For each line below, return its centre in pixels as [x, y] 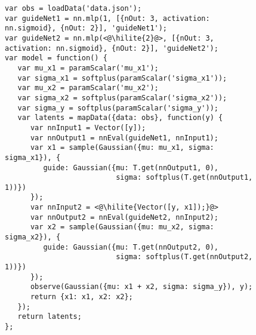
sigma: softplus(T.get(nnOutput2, [184, 257]
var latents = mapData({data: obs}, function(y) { [120, 118]
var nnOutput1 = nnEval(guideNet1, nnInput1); [124, 138]
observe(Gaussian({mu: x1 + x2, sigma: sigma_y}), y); [141, 287]
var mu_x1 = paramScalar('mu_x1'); [88, 68]
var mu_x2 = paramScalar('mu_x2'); [88, 88]
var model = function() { [56, 58]
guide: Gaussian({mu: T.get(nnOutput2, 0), [131, 247]
